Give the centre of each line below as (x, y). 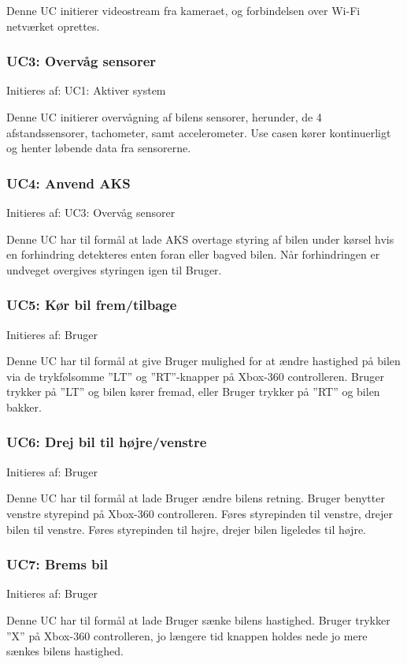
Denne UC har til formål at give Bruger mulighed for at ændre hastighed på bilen (203, 361)
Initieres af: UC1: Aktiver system (86, 90)
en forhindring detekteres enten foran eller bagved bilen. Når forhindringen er (193, 254)
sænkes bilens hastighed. (65, 651)
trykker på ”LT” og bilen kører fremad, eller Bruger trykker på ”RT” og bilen (193, 392)
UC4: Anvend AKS (68, 183)
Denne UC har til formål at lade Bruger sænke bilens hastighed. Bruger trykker (198, 619)
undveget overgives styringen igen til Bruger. (114, 269)
